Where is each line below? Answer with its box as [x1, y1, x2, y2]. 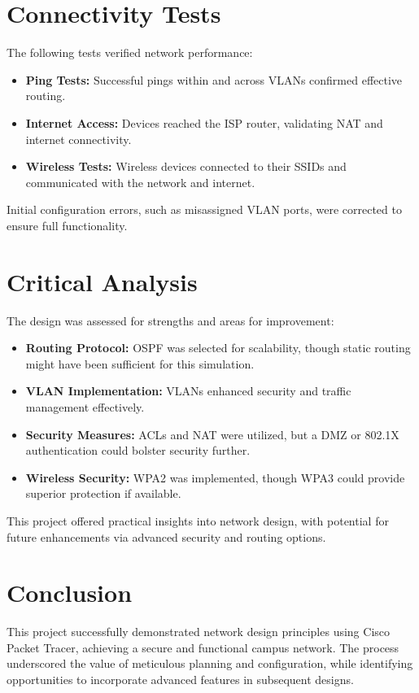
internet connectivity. [25, 130, 132, 147]
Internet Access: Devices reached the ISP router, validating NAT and [25, 114, 383, 131]
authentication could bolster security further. [25, 442, 251, 459]
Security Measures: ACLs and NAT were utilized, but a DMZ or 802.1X [25, 425, 399, 442]
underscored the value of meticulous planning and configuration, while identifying [7, 655, 413, 672]
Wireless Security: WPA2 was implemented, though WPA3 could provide [25, 469, 405, 486]
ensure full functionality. [7, 216, 128, 233]
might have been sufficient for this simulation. [25, 355, 255, 372]
